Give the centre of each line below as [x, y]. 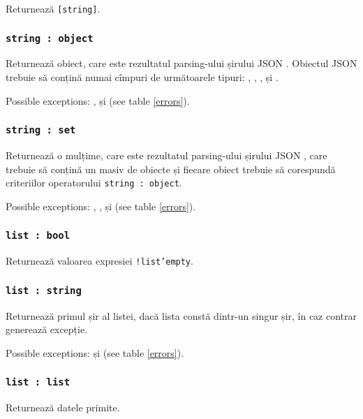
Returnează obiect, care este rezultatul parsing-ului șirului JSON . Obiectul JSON [181, 63]
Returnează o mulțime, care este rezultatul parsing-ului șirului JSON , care [166, 155]
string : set [41, 130]
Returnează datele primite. [63, 407]
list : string [44, 290]
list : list [38, 382]
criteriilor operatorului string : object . [94, 183]
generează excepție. [47, 329]
